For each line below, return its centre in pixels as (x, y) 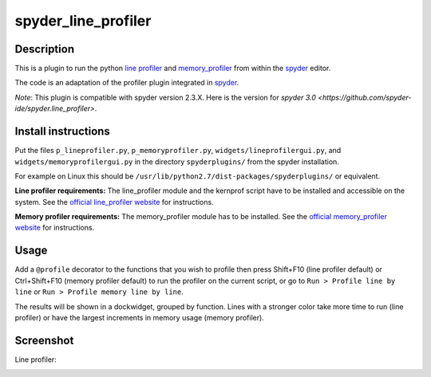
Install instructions (63, 132)
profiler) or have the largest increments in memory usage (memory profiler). (140, 317)
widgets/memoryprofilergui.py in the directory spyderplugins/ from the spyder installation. (177, 161)
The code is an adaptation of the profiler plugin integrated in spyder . (127, 83)
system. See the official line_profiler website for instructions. (115, 202)
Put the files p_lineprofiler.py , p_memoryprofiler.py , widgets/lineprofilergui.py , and (178, 151)
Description (45, 49)
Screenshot (44, 340)
